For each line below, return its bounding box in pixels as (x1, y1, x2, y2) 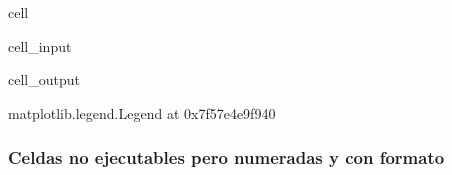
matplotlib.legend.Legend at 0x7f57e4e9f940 (8, 102, 276, 123)
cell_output (8, 69, 80, 90)
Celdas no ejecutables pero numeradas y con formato (8, 145, 445, 170)
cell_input (8, 35, 72, 56)
